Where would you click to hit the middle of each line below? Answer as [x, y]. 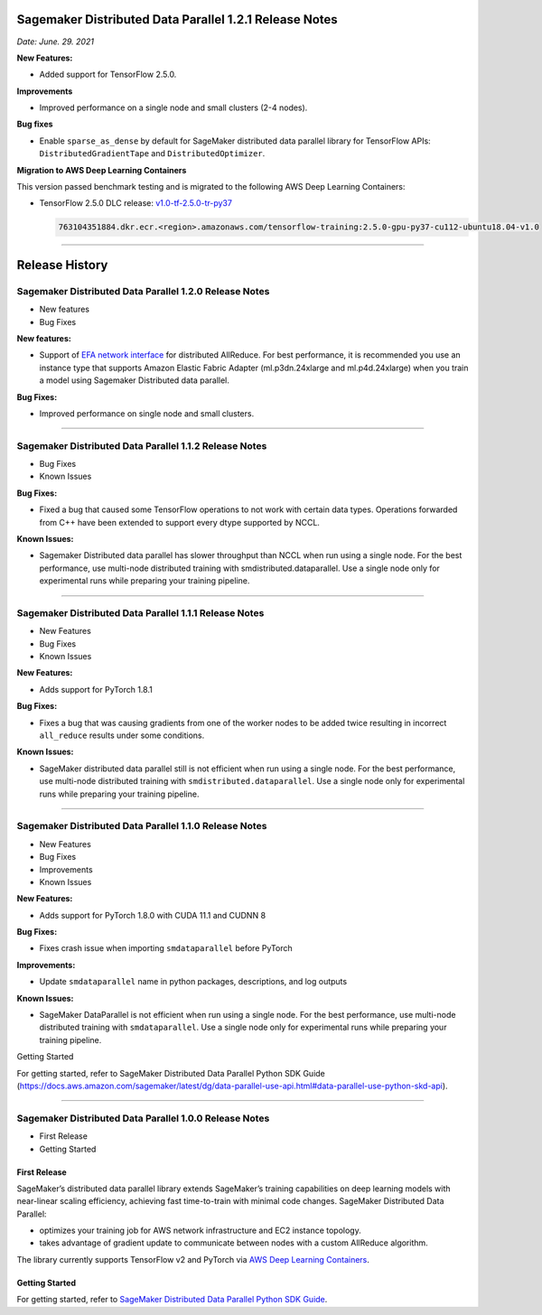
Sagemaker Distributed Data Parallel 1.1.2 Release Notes [142, 445]
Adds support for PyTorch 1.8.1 [96, 689]
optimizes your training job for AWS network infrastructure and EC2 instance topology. [200, 1231]
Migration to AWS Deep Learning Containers [102, 170]
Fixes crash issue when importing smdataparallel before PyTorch [166, 948]
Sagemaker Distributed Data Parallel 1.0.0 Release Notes [143, 1118]
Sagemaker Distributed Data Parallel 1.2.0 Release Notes [143, 291]
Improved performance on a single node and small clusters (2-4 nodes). [173, 107]
